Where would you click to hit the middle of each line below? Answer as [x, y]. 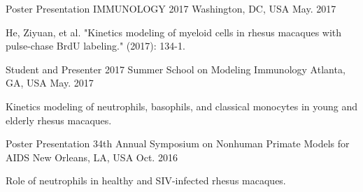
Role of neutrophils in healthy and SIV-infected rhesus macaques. [146, 180]
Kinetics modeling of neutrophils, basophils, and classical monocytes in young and [182, 106]
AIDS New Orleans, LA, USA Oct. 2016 [92, 157]
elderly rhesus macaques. [59, 120]
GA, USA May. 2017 [50, 83]
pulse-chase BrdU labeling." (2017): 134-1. [95, 46]
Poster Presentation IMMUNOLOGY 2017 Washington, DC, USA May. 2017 [171, 8]
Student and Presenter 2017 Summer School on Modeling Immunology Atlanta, [176, 69]
